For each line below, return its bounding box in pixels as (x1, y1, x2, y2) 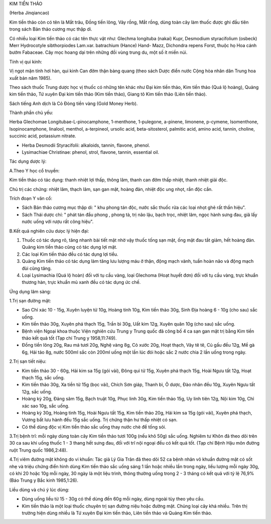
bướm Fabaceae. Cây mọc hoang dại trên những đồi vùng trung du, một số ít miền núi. (9, 49, 188, 55)
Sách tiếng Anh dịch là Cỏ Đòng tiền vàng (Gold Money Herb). (9, 100, 138, 107)
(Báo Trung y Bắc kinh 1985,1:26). (9, 477, 79, 483)
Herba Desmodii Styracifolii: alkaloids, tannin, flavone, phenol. (22, 142, 151, 148)
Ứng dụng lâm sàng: (9, 288, 51, 294)
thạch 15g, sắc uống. (22, 374, 65, 380)
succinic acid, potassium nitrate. (9, 133, 76, 139)
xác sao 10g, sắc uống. (22, 402, 70, 409)
